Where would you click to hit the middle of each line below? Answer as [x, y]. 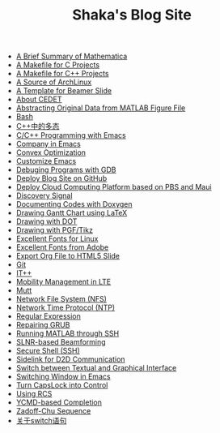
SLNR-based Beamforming [61, 342]
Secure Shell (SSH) [48, 351]
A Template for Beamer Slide [63, 91]
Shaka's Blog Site [132, 15]
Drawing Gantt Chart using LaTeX [72, 213]
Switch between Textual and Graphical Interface [96, 368]
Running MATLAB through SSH [68, 333]
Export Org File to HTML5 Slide [68, 256]
